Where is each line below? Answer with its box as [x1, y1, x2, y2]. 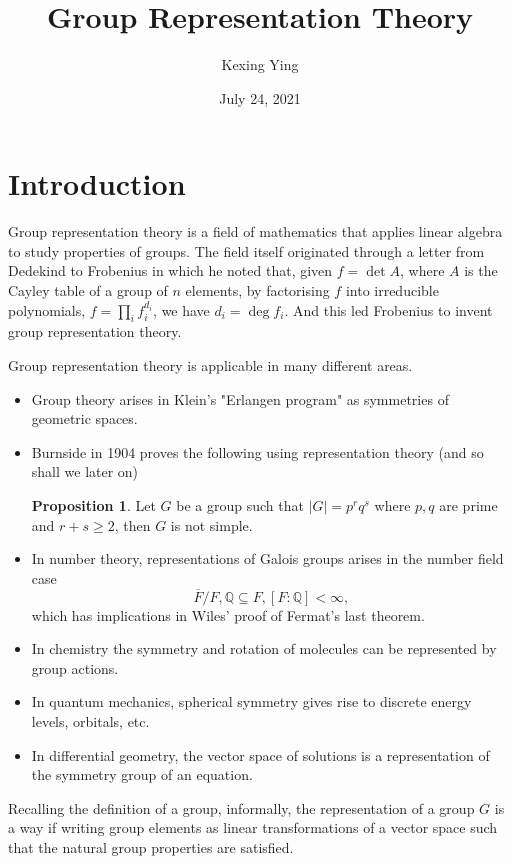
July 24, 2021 [219, 87, 301, 108]
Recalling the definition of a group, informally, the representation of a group [8, 797, 475, 818]
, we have [153, 299, 210, 320]
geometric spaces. [31, 408, 138, 429]
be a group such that [176, 494, 304, 515]
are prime [439, 494, 498, 515]
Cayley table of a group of [8, 280, 168, 301]
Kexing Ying [221, 54, 299, 75]
